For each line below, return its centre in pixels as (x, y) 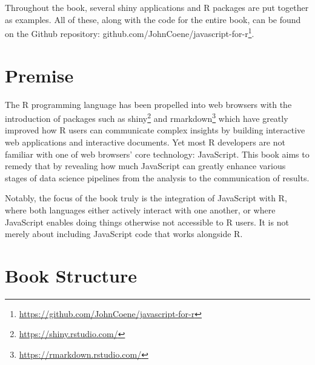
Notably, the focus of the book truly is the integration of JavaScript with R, (146, 198)
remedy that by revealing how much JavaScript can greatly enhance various (145, 166)
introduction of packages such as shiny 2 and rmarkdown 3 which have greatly (147, 117)
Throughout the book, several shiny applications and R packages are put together (157, 7)
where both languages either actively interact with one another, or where (140, 209)
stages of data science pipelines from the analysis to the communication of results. (157, 177)
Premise (39, 75)
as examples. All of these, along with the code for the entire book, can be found (153, 19)
